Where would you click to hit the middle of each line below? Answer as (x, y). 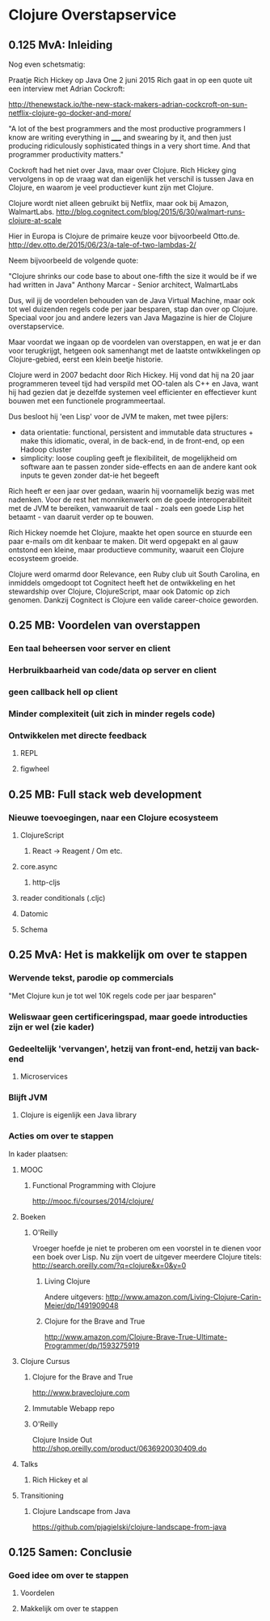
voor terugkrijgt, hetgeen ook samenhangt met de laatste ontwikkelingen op (135, 351)
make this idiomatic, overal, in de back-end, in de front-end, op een (132, 441)
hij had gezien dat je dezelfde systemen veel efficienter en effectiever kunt (133, 392)
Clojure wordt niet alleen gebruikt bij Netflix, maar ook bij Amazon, (118, 203)
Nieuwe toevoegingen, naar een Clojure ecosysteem (113, 817)
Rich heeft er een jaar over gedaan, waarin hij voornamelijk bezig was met (131, 491)
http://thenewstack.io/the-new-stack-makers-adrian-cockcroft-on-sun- (128, 104)
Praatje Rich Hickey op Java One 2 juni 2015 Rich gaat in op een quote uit (131, 80)
